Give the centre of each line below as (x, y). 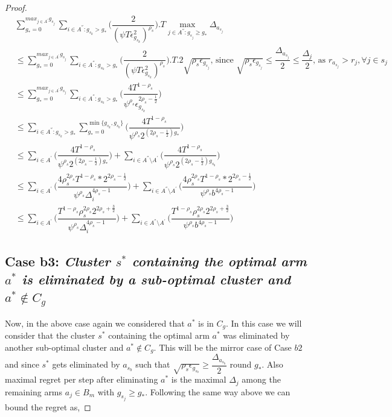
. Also (272, 364)
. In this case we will (264, 323)
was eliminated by (256, 335)
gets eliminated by (86, 364)
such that (153, 364)
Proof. (16, 7)
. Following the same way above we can (218, 391)
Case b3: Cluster (58, 261)
